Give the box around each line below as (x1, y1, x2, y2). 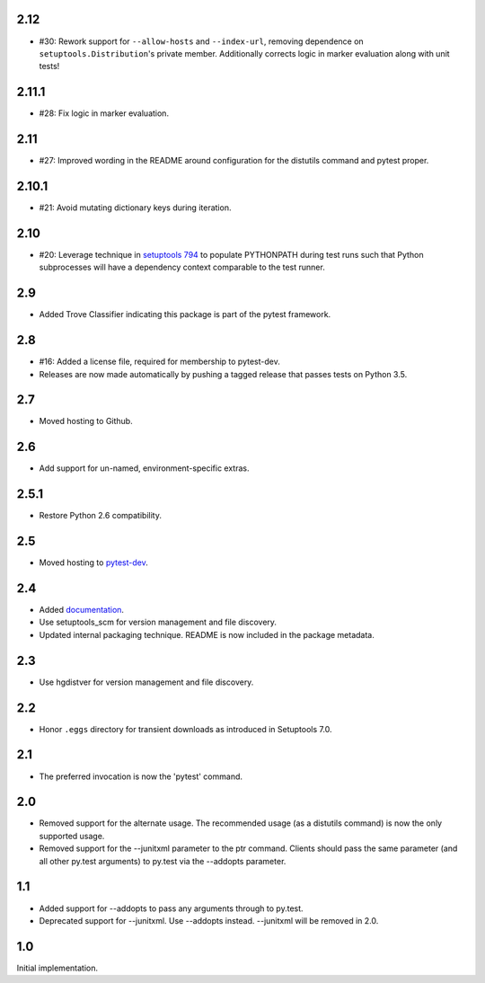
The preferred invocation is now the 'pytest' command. (39, 771, 242, 782)
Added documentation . (39, 605, 125, 615)
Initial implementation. (16, 962, 99, 973)
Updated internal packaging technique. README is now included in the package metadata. (39, 629, 375, 640)
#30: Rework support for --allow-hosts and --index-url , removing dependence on (39, 36, 364, 47)
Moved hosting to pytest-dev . (39, 557, 148, 568)
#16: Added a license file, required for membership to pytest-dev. (39, 356, 280, 368)
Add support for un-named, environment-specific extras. (39, 463, 250, 474)
